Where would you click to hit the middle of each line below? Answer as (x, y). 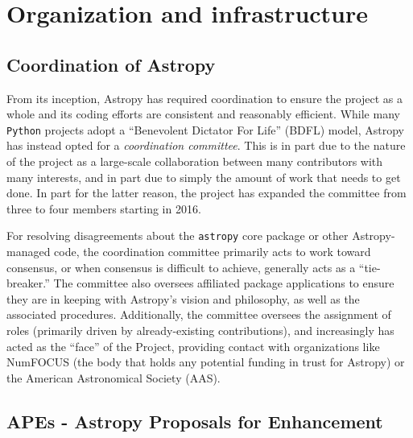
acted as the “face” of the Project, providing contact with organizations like (193, 346)
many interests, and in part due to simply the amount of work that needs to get (204, 177)
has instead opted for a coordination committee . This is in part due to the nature (206, 145)
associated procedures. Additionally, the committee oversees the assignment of (199, 314)
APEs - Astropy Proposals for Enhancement (195, 421)
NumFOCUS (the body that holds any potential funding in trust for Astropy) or (206, 362)
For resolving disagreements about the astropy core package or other (178, 236)
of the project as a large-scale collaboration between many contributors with (195, 161)
